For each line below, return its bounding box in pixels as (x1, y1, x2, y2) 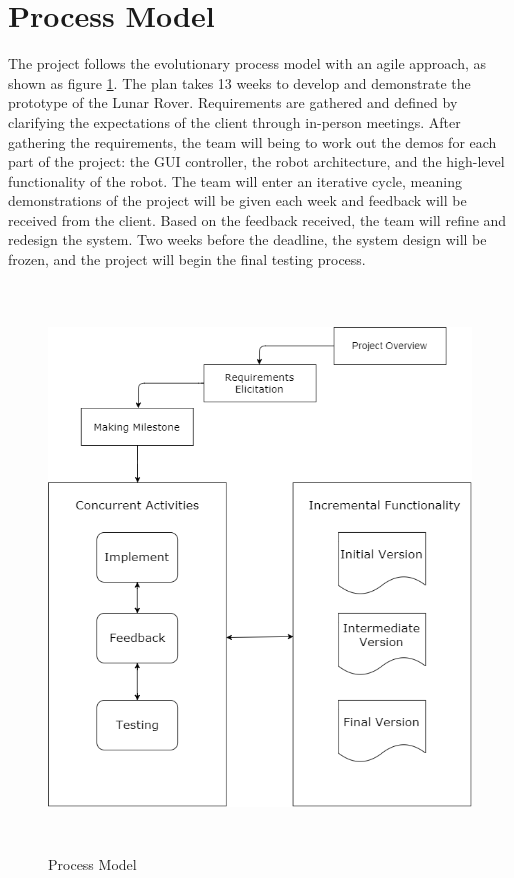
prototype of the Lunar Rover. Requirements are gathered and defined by (8, 92, 458, 113)
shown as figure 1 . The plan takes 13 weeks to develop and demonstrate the (8, 72, 471, 93)
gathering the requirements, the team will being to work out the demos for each (8, 131, 497, 152)
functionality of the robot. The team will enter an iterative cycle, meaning (8, 170, 462, 191)
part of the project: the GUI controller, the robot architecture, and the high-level (8, 151, 505, 172)
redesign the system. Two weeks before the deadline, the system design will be (8, 229, 487, 250)
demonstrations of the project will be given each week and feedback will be (8, 190, 467, 211)
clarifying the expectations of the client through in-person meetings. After (8, 111, 461, 132)
